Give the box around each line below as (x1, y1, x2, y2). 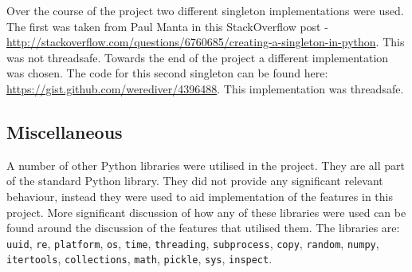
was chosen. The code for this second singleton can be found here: (6, 65, 328, 81)
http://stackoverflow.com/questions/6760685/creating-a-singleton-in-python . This (6, 34, 405, 50)
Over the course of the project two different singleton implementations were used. (6, 2, 404, 18)
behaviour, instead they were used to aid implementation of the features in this (6, 187, 393, 204)
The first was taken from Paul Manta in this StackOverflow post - (6, 18, 328, 34)
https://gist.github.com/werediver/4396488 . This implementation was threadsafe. (6, 80, 404, 97)
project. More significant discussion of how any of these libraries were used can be (6, 203, 406, 220)
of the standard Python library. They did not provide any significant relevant (6, 172, 383, 189)
